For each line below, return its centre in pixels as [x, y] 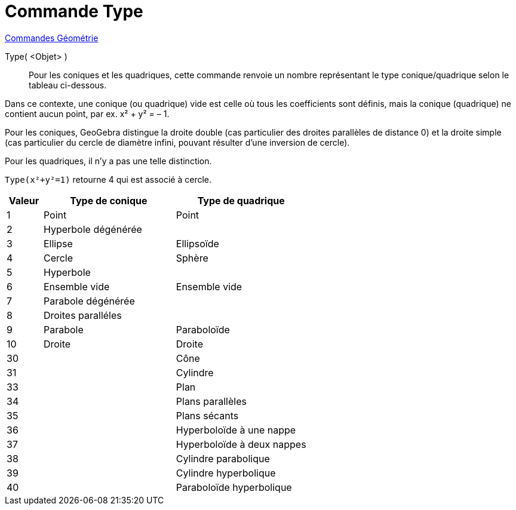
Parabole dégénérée [89, 301]
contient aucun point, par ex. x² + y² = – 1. [87, 113]
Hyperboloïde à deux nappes [241, 444]
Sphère [192, 258]
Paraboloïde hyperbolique [234, 487]
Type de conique [109, 200]
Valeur [24, 200]
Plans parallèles [211, 401]
